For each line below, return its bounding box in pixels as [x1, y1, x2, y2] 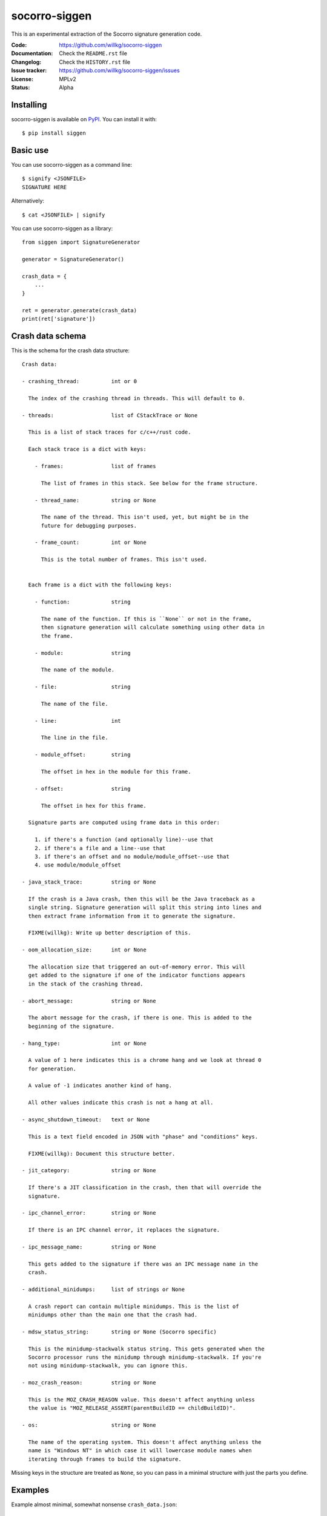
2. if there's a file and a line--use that [34, 845, 166, 851]
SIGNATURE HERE [22, 184, 67, 190]
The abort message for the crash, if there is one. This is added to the [28, 1015, 252, 1021]
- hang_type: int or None [22, 1040, 147, 1047]
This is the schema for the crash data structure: [11, 346, 130, 354]
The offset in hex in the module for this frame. [41, 768, 191, 775]
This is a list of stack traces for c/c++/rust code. [28, 429, 191, 436]
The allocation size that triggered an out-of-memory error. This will [28, 963, 246, 970]
